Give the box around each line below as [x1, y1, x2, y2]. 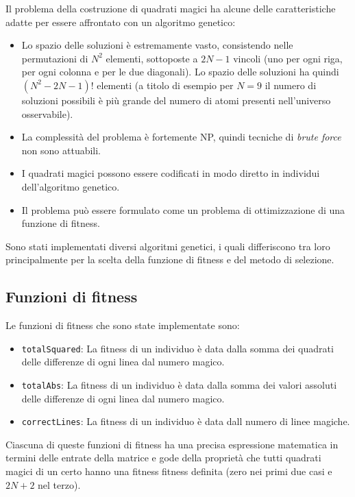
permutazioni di [21, 51, 88, 65]
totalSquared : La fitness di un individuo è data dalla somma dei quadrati [21, 341, 334, 355]
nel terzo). [38, 477, 81, 492]
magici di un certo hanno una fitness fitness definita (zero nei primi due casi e [5, 464, 332, 478]
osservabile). [21, 106, 73, 121]
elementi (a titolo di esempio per [97, 77, 234, 92]
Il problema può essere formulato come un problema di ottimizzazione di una [21, 202, 345, 217]
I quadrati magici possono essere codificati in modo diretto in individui [21, 166, 320, 180]
